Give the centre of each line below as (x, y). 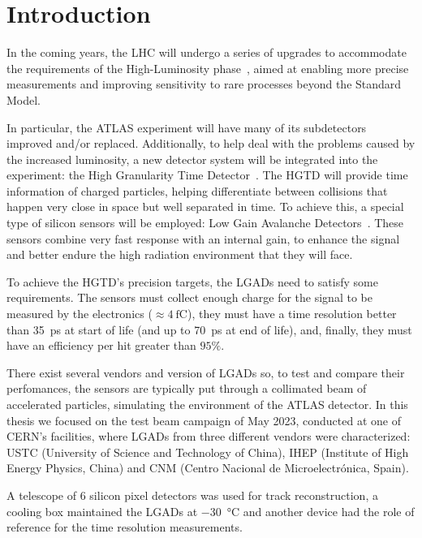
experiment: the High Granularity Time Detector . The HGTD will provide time (207, 175)
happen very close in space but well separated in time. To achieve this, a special (205, 207)
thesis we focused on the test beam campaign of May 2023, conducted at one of (204, 420)
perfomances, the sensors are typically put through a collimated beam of (187, 388)
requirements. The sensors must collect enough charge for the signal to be (189, 297)
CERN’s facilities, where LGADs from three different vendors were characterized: (209, 436)
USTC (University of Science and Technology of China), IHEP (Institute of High (208, 452)
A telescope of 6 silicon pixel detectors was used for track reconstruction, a (192, 495)
